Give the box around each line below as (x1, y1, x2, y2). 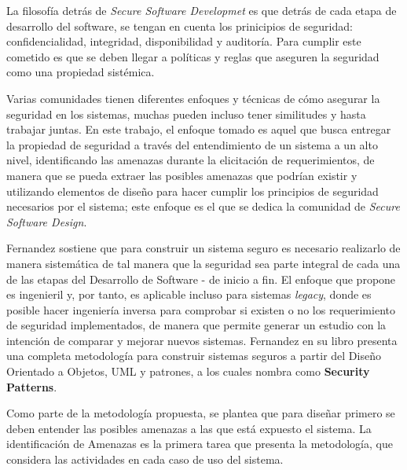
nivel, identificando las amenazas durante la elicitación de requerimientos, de (6, 152, 375, 168)
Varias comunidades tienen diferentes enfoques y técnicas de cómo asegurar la (6, 90, 380, 106)
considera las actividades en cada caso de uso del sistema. (6, 451, 284, 468)
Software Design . (6, 213, 87, 229)
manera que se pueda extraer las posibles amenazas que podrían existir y (6, 167, 357, 183)
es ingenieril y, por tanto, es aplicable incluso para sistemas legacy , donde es (6, 286, 372, 303)
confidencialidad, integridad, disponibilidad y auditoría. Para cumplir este (6, 33, 361, 50)
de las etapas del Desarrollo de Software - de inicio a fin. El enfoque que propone (6, 270, 396, 287)
